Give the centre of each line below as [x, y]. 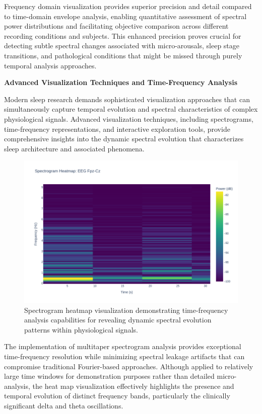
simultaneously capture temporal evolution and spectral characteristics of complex [131, 109]
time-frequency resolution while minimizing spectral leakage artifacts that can [124, 356]
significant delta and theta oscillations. [64, 405]
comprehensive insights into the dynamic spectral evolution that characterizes [124, 139]
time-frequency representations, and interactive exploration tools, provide [117, 129]
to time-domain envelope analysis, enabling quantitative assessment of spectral [125, 16]
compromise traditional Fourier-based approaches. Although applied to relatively [129, 366]
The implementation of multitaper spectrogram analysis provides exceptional [123, 346]
